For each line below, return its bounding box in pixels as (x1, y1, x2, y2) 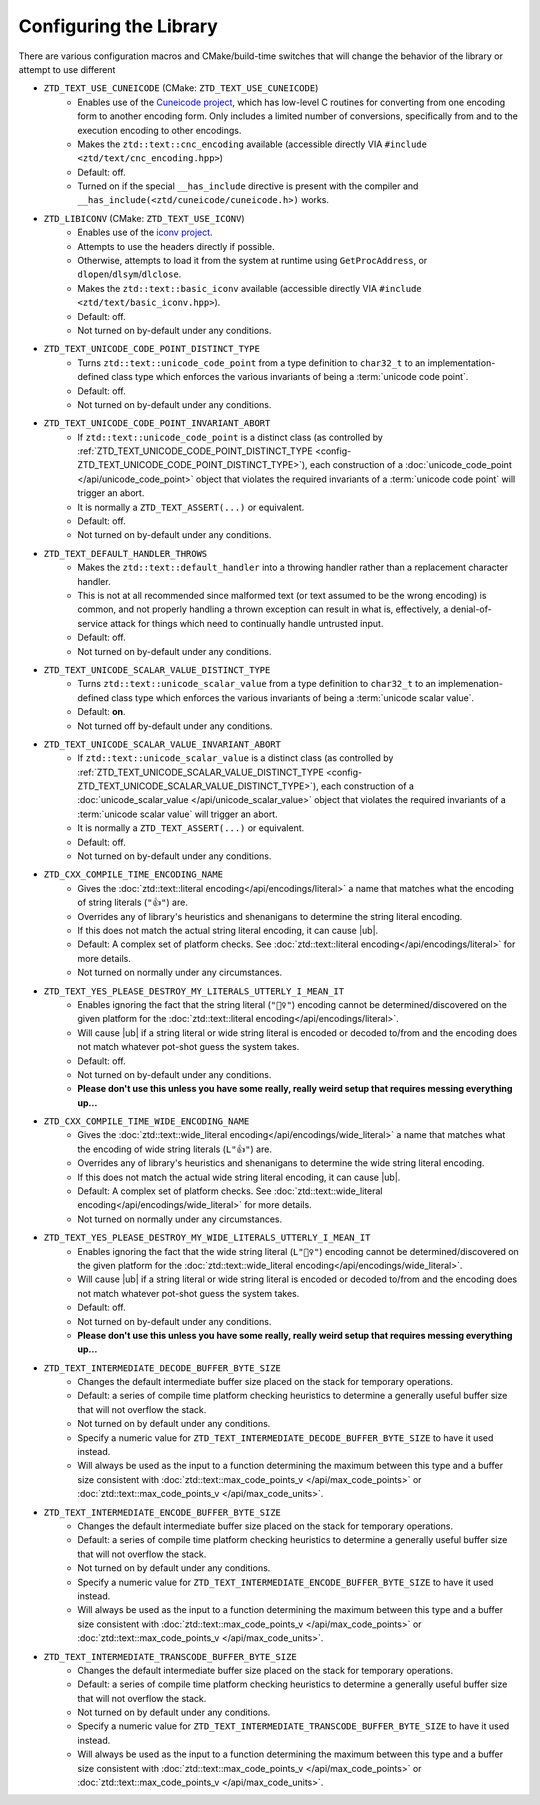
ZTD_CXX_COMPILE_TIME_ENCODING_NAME (43, 869, 224, 880)
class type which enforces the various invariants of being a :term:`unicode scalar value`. (111, 691, 475, 704)
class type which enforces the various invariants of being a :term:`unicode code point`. (111, 371, 469, 383)
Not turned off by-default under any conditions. (77, 720, 273, 732)
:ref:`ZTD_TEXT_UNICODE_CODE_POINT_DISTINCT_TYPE (77, 445, 314, 457)
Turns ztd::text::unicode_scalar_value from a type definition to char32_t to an (77, 678, 437, 690)
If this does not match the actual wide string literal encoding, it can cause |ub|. (77, 1171, 401, 1183)
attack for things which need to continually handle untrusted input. (110, 617, 384, 629)
